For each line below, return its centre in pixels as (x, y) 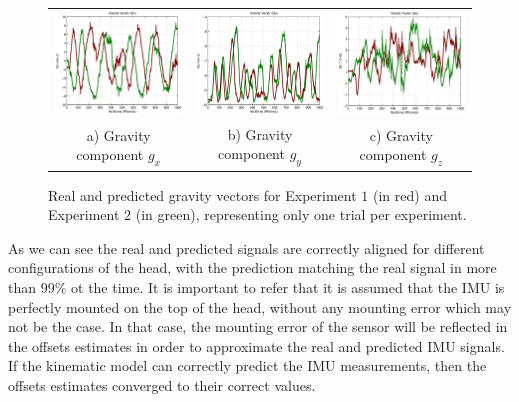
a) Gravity (118, 134)
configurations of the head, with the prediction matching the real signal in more (252, 267)
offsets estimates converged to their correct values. (162, 384)
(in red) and (410, 194)
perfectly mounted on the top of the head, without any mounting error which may (260, 306)
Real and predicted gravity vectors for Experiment (202, 194)
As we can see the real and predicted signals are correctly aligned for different (246, 247)
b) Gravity (260, 133)
